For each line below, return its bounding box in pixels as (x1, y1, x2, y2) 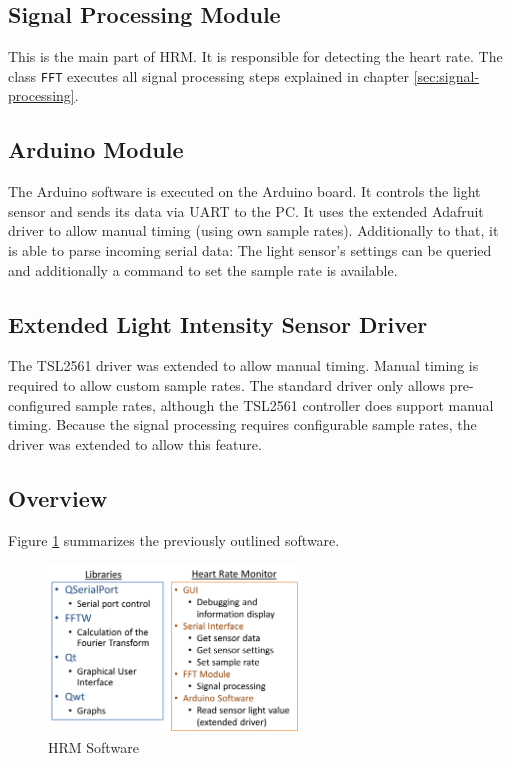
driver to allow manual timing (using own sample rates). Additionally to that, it (8, 220, 499, 241)
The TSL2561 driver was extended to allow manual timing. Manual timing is (8, 355, 479, 376)
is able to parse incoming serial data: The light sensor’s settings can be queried (8, 240, 492, 261)
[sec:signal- (413, 65, 480, 86)
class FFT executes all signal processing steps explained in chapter (8, 65, 409, 86)
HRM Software (48, 737, 139, 758)
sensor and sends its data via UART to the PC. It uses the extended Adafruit (8, 200, 484, 221)
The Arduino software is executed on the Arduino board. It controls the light (8, 181, 481, 202)
